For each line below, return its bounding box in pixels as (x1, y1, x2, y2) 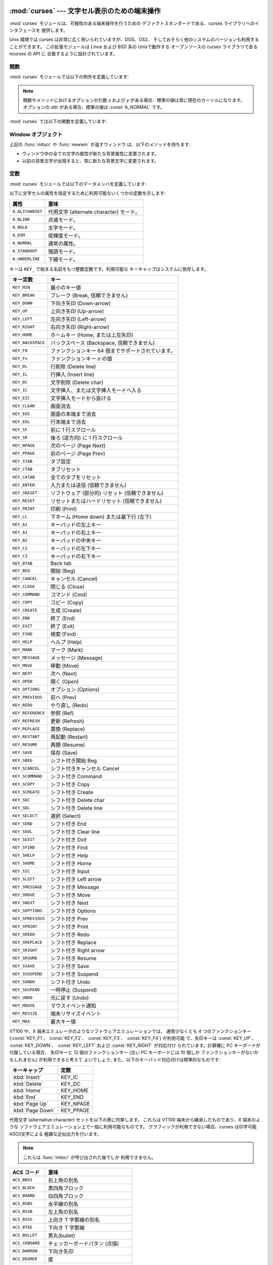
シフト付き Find (50, 844, 88, 851)
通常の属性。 (48, 240, 79, 247)
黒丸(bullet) (48, 1232, 75, 1239)
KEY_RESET (12, 498, 35, 503)
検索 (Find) (50, 630, 76, 638)
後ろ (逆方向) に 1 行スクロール (50, 434, 123, 441)
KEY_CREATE (12, 607, 38, 613)
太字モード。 (48, 224, 78, 231)
